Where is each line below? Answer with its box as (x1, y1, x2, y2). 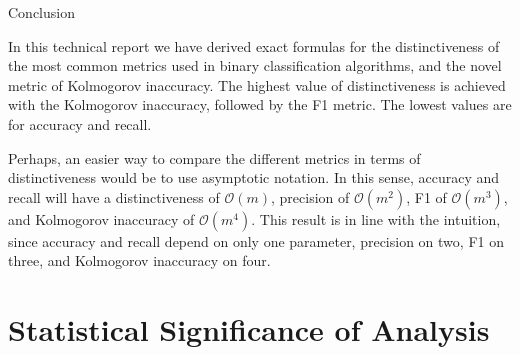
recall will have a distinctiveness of (8, 186, 220, 207)
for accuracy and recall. (8, 113, 152, 134)
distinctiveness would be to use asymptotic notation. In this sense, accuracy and (8, 167, 500, 188)
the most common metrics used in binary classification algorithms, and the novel (8, 55, 502, 76)
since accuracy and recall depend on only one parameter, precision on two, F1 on (8, 230, 504, 251)
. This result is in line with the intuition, (251, 208, 501, 229)
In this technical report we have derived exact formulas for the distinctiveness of (8, 35, 500, 56)
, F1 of (406, 186, 447, 207)
